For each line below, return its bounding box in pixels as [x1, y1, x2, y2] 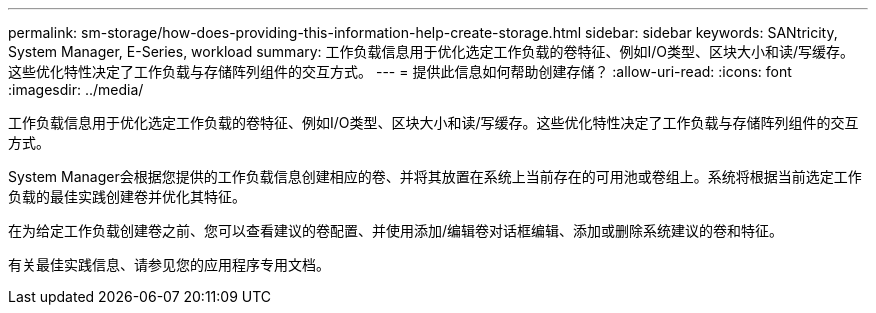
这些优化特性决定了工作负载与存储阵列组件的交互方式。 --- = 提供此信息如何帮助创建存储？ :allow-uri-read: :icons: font [8, 63, 792, 80]
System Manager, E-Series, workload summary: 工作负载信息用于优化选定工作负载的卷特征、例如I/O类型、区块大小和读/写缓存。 [8, 43, 855, 60]
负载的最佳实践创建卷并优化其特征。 [8, 188, 246, 205]
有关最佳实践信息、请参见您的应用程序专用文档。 [8, 256, 330, 273]
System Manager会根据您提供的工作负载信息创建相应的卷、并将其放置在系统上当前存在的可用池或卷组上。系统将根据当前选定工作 [8, 168, 862, 185]
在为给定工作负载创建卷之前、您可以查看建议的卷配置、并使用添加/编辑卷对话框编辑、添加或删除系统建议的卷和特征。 [8, 222, 784, 239]
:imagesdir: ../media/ [8, 81, 144, 98]
